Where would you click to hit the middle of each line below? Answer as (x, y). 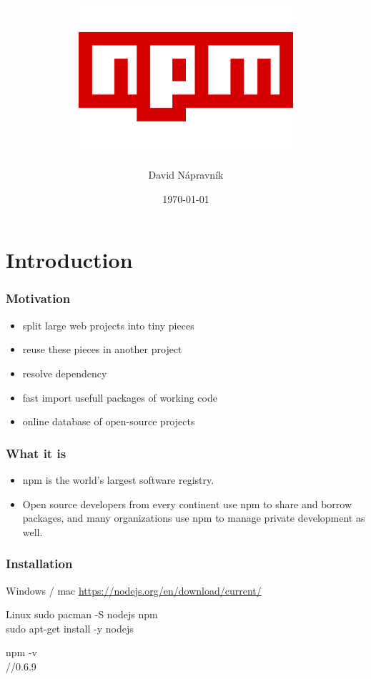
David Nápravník (186, 175)
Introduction (69, 260)
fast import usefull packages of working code (120, 397)
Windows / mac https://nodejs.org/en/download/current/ (134, 590)
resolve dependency (65, 373)
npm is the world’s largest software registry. (118, 479)
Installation (39, 564)
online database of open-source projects (109, 421)
